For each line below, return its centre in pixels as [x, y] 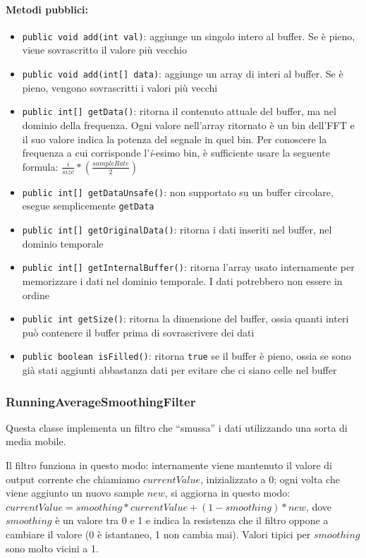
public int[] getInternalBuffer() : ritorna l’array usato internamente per [188, 267]
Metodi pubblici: [47, 9]
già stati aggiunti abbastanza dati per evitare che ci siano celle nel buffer [179, 370]
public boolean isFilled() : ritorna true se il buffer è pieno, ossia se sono [187, 356]
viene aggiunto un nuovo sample [75, 493]
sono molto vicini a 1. [52, 548]
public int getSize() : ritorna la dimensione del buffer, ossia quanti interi [185, 319]
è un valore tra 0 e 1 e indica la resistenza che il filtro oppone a [192, 520]
